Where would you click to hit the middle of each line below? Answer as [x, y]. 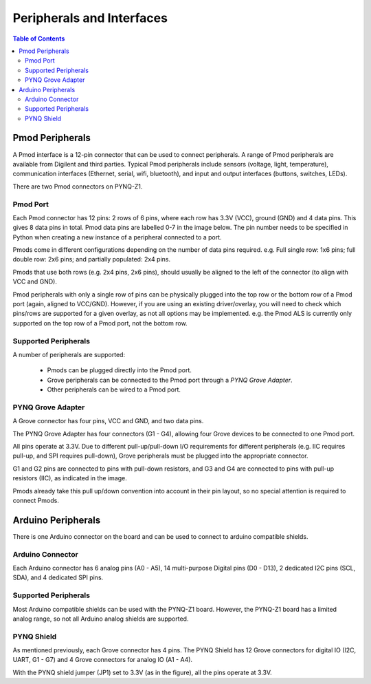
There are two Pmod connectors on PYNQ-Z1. [78, 186]
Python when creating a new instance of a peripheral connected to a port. [117, 237]
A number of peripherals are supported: [69, 354]
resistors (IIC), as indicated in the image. [70, 478]
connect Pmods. [36, 500]
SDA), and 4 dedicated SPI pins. [58, 577]
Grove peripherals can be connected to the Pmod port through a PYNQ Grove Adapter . [170, 380]
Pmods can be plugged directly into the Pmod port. [120, 370]
